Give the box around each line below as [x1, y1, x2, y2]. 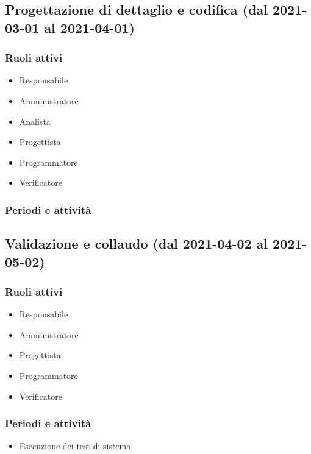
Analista [19, 115, 51, 127]
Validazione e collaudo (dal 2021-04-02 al [5, 234, 268, 253]
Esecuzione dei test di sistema [19, 439, 131, 452]
